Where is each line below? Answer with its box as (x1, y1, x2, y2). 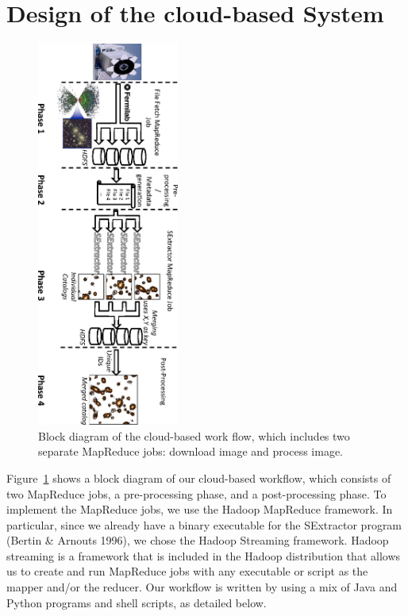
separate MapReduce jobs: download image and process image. (38, 443, 344, 460)
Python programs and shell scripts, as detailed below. (6, 594, 267, 610)
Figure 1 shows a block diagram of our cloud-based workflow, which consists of (6, 469, 391, 486)
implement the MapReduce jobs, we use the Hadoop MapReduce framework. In (6, 501, 393, 518)
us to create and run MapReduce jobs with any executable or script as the (6, 563, 368, 579)
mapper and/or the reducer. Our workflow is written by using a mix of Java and (6, 579, 398, 595)
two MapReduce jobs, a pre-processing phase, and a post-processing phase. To (6, 485, 387, 502)
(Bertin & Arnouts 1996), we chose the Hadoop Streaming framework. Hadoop (6, 532, 389, 549)
